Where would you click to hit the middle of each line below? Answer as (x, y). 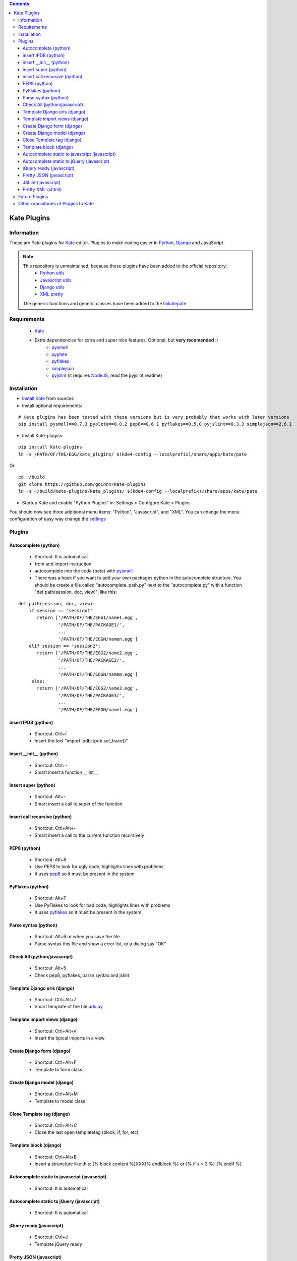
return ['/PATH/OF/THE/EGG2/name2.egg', (87, 653)
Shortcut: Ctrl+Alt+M (56, 1094)
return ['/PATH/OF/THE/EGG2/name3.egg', (87, 688)
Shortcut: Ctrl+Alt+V (55, 1031)
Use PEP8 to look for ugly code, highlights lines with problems (99, 867)
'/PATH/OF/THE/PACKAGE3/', (92, 695)
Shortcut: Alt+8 (50, 859)
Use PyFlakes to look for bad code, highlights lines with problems (103, 905)
